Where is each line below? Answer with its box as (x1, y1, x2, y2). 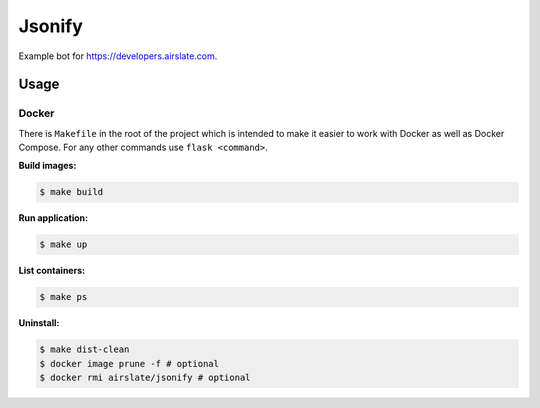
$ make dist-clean (39, 344, 130, 355)
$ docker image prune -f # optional (39, 358, 220, 369)
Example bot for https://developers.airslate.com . (18, 50, 218, 62)
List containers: (18, 265, 85, 277)
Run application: (18, 212, 89, 224)
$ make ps (39, 291, 88, 303)
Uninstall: (18, 317, 60, 329)
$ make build (39, 186, 104, 198)
